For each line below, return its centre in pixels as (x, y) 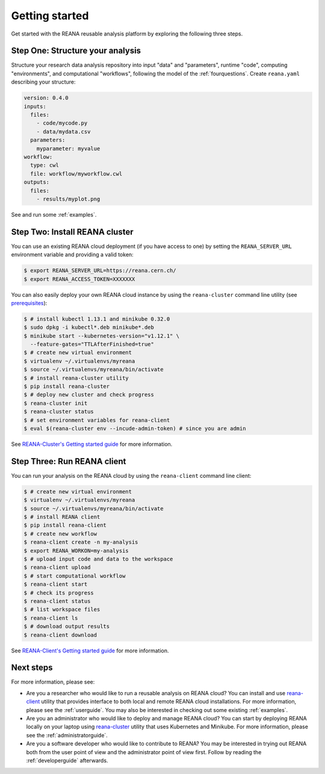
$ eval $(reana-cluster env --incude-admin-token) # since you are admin (135, 428)
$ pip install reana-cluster (67, 386)
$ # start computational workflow (75, 576)
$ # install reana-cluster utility (76, 378)
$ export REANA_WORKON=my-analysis (76, 550)
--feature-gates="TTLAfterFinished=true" (92, 344)
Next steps (32, 668)
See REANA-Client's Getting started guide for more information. (90, 651)
